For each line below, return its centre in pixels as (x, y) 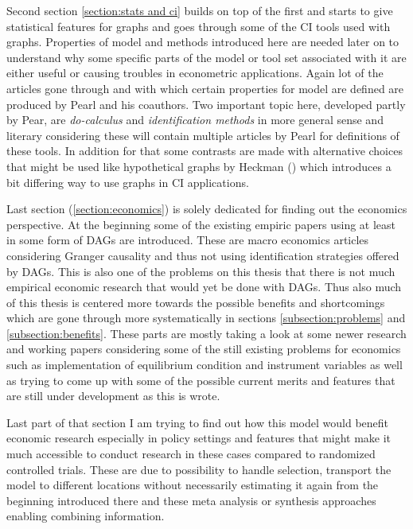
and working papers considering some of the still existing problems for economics (204, 349)
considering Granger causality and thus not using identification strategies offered (203, 255)
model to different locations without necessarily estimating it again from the (193, 485)
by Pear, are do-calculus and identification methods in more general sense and (195, 120)
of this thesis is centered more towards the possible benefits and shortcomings (196, 302)
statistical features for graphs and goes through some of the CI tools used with (199, 26)
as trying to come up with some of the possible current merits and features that (201, 380)
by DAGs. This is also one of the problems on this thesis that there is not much (201, 271)
